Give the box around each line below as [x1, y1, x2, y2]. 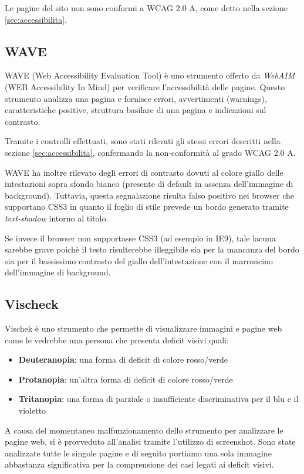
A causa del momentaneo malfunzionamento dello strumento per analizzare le [5, 424, 283, 436]
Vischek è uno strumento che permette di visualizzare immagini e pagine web [5, 322, 282, 335]
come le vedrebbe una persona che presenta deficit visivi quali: [5, 333, 229, 346]
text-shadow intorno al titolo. [5, 212, 109, 224]
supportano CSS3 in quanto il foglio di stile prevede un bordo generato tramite [5, 200, 289, 213]
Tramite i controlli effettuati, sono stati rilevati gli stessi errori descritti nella [5, 135, 281, 147]
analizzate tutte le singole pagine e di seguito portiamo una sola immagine [5, 446, 272, 459]
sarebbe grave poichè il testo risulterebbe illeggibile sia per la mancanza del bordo [5, 243, 299, 255]
